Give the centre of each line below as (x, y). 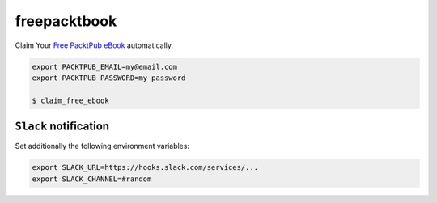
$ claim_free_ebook (70, 100)
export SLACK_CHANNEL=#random (92, 179)
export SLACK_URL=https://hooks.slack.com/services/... (145, 167)
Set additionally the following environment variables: (102, 146)
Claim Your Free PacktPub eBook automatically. (94, 45)
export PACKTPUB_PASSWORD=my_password (109, 78)
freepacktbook (66, 21)
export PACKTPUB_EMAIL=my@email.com (105, 66)
